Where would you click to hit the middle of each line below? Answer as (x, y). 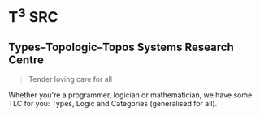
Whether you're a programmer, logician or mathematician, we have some (130, 95)
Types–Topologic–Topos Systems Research (121, 47)
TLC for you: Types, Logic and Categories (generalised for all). (113, 104)
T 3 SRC (33, 16)
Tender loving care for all (70, 79)
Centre (26, 60)
